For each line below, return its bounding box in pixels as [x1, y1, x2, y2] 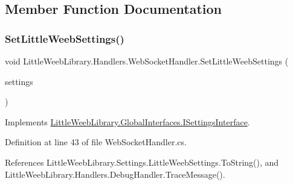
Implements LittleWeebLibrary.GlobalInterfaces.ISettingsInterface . [5, 115, 250, 128]
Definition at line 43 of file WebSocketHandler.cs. [5, 136, 187, 148]
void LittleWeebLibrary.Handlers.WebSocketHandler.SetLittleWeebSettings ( [5, 55, 289, 67]
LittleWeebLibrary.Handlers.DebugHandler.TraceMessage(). [5, 168, 225, 180]
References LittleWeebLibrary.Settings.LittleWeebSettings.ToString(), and [5, 155, 279, 168]
